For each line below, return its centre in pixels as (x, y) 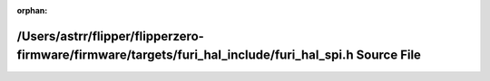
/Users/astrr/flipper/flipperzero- (110, 36)
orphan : (32, 10)
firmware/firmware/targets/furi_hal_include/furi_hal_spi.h (185, 55)
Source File (389, 55)
